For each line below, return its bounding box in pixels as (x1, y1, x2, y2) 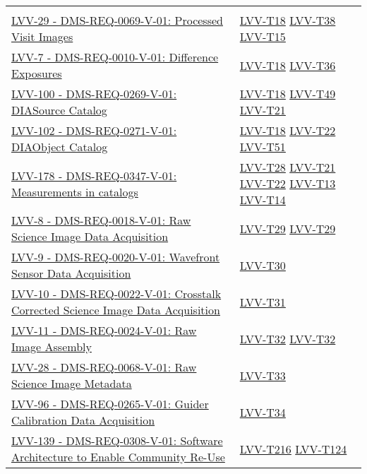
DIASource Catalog (11, 102, 107, 118)
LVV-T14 (239, 191, 286, 208)
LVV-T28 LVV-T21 (239, 159, 336, 175)
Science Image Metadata (11, 375, 132, 391)
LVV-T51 (239, 138, 286, 155)
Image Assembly (11, 338, 92, 355)
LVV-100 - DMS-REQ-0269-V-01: (11, 85, 177, 102)
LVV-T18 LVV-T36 (239, 57, 336, 73)
